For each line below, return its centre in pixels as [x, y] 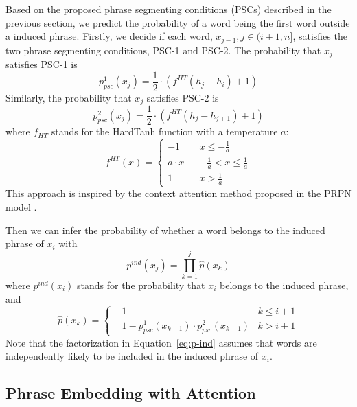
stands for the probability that [141, 284]
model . [21, 207]
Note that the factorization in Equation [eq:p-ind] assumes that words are [161, 342]
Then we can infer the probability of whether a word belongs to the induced [165, 230]
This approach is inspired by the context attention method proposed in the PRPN [178, 193]
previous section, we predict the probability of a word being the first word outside [178, 22]
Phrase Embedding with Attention [131, 393]
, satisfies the [320, 36]
